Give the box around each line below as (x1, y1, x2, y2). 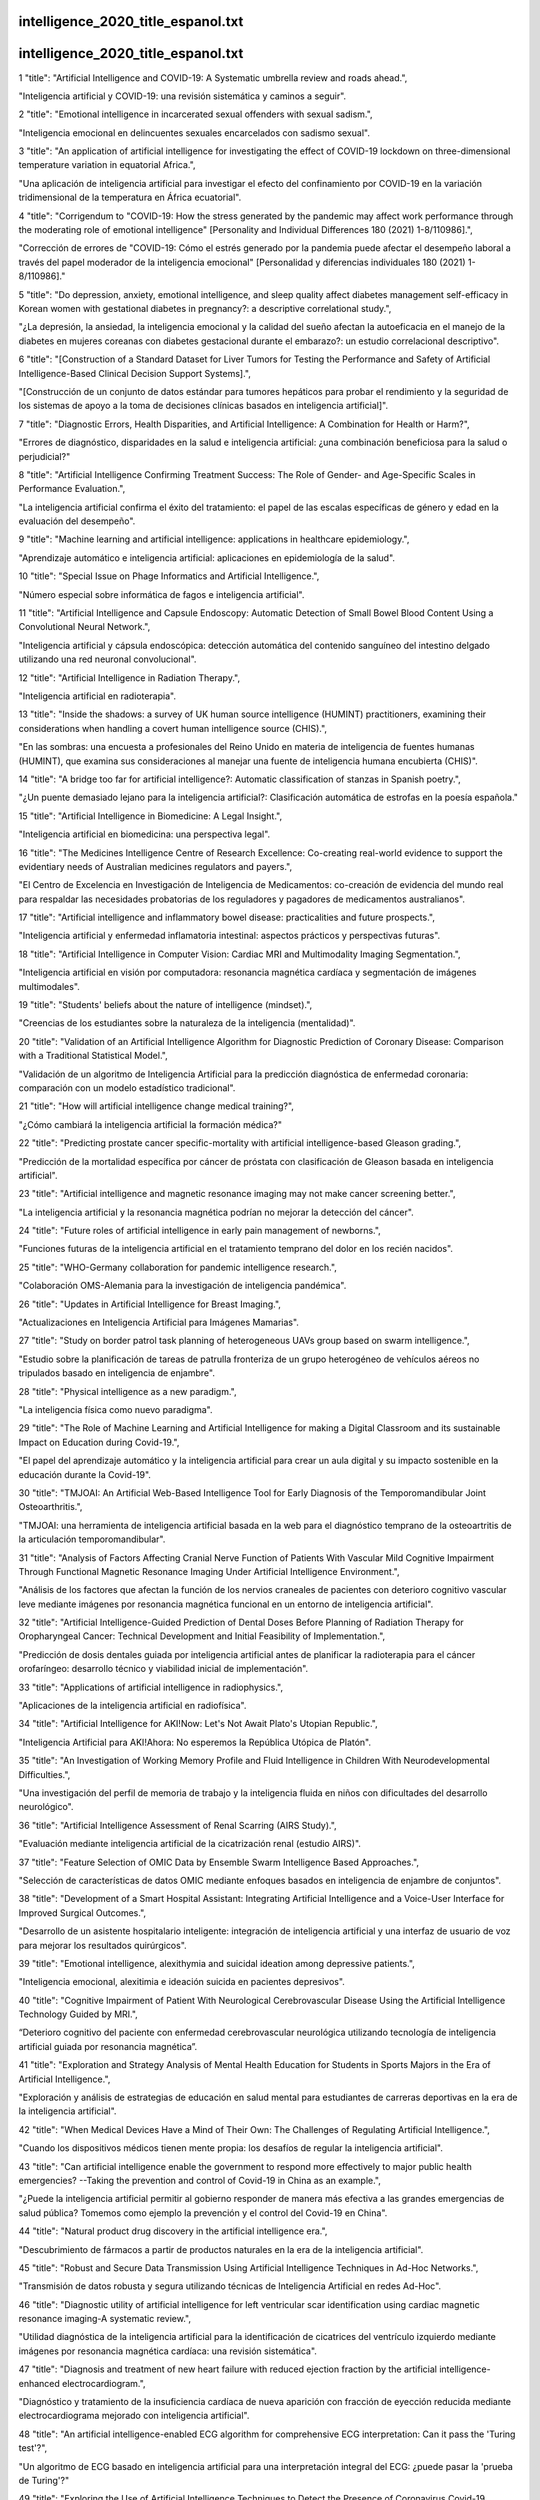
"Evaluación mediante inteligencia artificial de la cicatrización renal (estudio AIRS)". (18, 1838, 362, 1850)
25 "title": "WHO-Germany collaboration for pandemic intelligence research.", (18, 1261, 337, 1273)
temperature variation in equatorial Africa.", (18, 159, 196, 171)
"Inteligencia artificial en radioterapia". (18, 690, 177, 702)
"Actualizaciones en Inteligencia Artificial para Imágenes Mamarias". (18, 1316, 300, 1329)
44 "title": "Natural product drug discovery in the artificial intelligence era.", (18, 2225, 328, 2237)
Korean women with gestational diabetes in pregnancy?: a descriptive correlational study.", (18, 303, 392, 314)
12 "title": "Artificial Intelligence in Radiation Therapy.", (18, 671, 240, 684)
